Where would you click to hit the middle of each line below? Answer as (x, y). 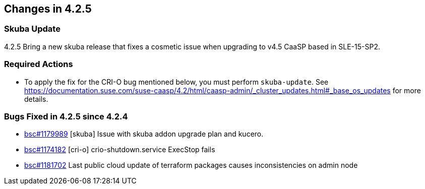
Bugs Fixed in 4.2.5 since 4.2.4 (66, 116)
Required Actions (39, 64)
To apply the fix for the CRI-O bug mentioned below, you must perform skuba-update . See (176, 82)
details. (36, 99)
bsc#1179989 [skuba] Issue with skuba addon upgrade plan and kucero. (144, 134)
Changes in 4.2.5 (48, 9)
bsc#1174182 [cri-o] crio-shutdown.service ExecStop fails (120, 150)
